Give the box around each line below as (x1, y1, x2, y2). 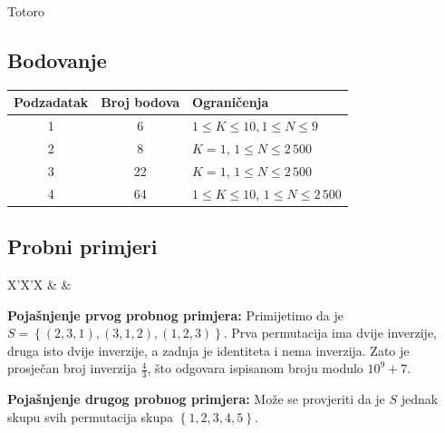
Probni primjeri (7, 232, 158, 261)
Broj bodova (101, 93, 180, 112)
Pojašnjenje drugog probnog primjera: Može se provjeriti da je (7, 389, 385, 408)
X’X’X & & (7, 274, 72, 293)
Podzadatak (14, 93, 89, 112)
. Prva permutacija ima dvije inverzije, (223, 323, 437, 342)
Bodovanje (7, 45, 107, 74)
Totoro (7, 2, 44, 20)
